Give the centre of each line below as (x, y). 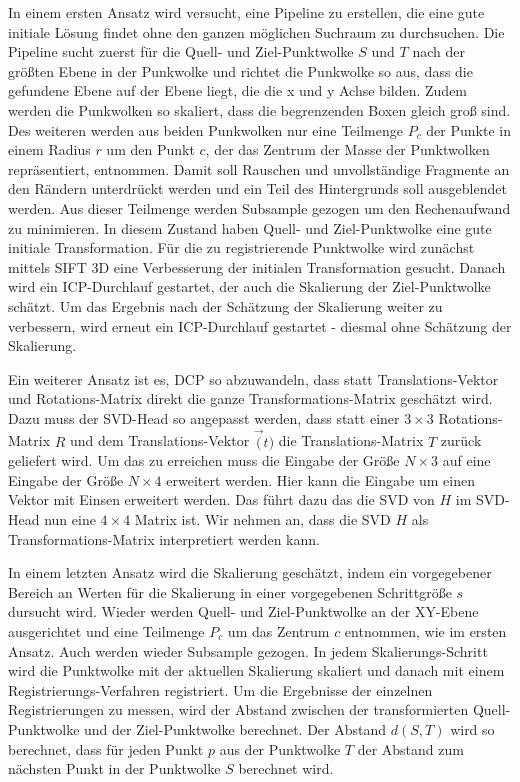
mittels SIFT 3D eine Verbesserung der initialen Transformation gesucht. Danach (257, 266)
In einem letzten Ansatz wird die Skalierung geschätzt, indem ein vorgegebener (250, 572)
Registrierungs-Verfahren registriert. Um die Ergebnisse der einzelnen (220, 689)
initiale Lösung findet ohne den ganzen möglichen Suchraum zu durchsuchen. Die (256, 31)
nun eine (70, 519)
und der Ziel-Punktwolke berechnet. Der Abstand (235, 729)
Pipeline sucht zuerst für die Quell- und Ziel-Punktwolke (181, 51)
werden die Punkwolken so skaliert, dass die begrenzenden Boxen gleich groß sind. (259, 109)
